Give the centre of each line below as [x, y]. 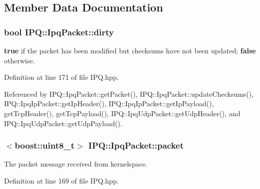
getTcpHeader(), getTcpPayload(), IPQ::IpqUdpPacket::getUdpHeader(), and [122, 113]
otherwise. [19, 60]
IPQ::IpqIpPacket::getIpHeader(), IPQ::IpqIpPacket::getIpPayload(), [109, 103]
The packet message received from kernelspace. [76, 164]
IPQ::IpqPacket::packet [136, 145]
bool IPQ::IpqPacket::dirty [59, 32]
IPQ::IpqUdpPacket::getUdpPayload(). [63, 123]
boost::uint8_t [44, 145]
